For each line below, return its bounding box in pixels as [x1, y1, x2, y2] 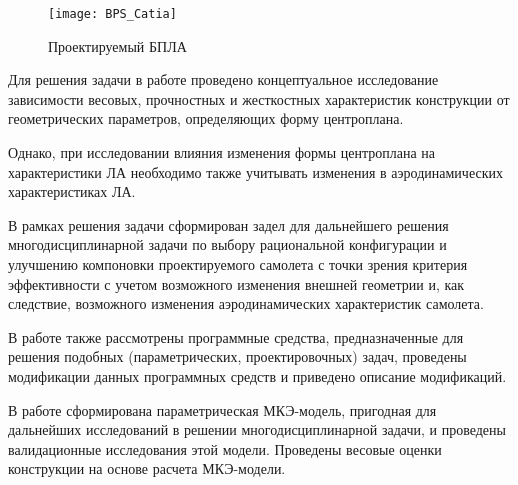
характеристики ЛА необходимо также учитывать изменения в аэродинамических [8, 161, 503, 182]
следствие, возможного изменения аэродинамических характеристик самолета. [8, 293, 484, 314]
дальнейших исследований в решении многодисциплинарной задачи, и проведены [8, 419, 506, 440]
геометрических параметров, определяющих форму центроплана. [8, 108, 404, 129]
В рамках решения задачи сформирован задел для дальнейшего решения [8, 214, 449, 235]
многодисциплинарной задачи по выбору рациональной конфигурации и [8, 234, 447, 255]
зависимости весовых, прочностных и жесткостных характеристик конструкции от [8, 88, 510, 109]
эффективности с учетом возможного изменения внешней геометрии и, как [8, 273, 465, 294]
